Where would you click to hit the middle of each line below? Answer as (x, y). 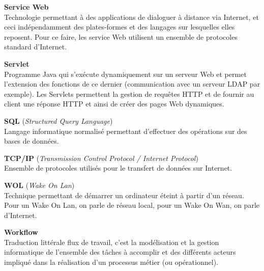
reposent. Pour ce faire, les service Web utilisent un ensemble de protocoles (121, 36)
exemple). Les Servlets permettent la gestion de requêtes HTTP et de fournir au (129, 93)
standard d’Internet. (36, 47)
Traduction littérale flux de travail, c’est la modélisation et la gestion (112, 242)
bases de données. (32, 141)
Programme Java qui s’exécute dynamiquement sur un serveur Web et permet (125, 74)
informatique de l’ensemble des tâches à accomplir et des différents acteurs (120, 252)
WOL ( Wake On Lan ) (39, 185)
